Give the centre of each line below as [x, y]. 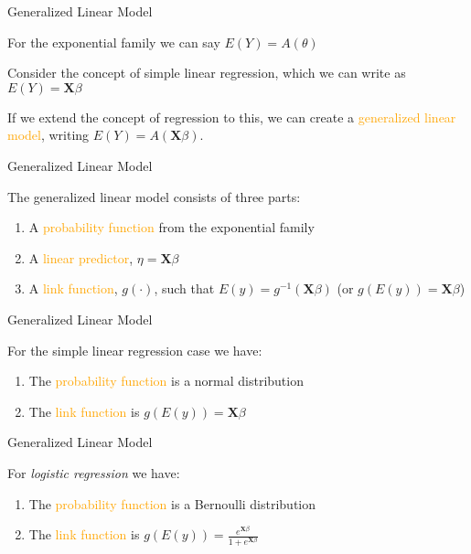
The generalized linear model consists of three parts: [154, 196]
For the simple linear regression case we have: [135, 350]
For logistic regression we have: [94, 472]
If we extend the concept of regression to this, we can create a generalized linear [232, 117]
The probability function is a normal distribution [166, 381]
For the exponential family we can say [114, 42]
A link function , [73, 288]
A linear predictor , [81, 257]
